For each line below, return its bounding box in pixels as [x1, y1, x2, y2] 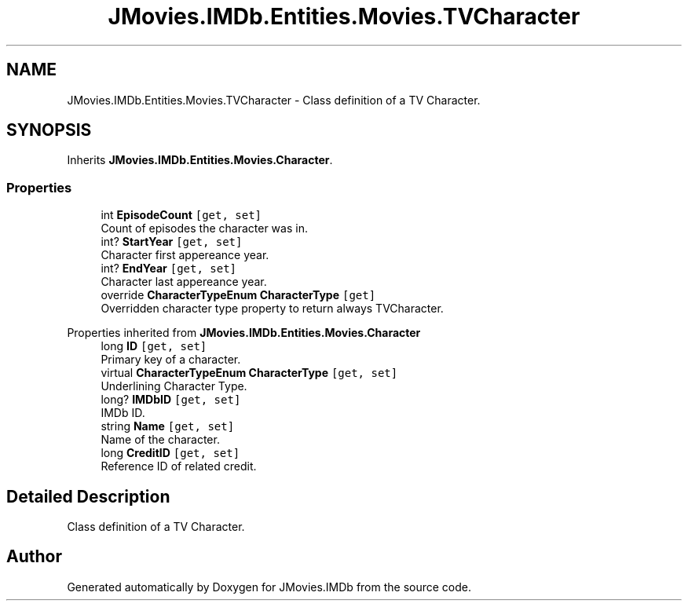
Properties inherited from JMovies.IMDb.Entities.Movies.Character [67, 326, 421, 340]
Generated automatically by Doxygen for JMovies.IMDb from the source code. [67, 580, 472, 594]
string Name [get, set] [101, 419, 235, 433]
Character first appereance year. [101, 248, 269, 262]
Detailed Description [6, 486, 170, 506]
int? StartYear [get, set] [101, 235, 243, 249]
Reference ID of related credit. [101, 459, 257, 474]
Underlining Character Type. [101, 379, 247, 393]
